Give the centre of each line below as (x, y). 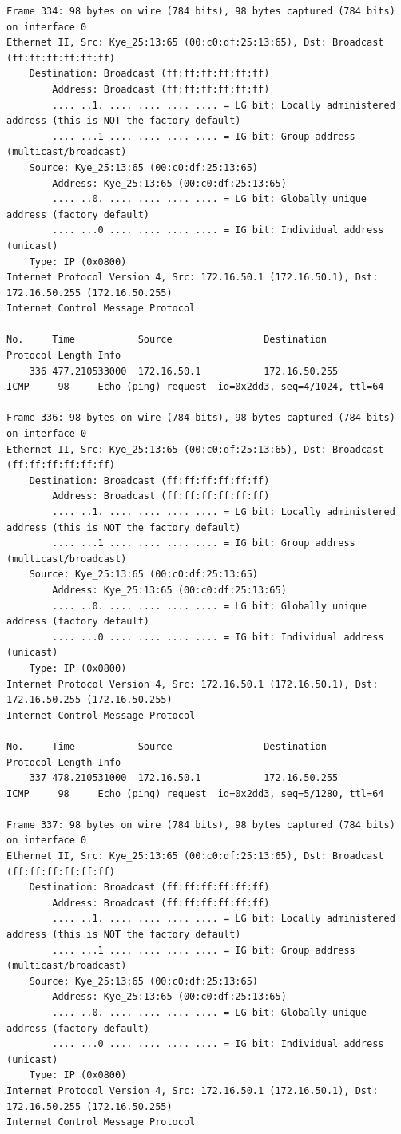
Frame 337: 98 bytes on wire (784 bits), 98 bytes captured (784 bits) (201, 825)
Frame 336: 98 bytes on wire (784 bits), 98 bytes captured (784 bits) (201, 418)
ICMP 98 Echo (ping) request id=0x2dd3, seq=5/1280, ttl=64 (195, 793)
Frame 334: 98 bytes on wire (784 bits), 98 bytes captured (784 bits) (201, 11)
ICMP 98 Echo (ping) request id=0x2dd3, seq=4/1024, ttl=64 (195, 387)
